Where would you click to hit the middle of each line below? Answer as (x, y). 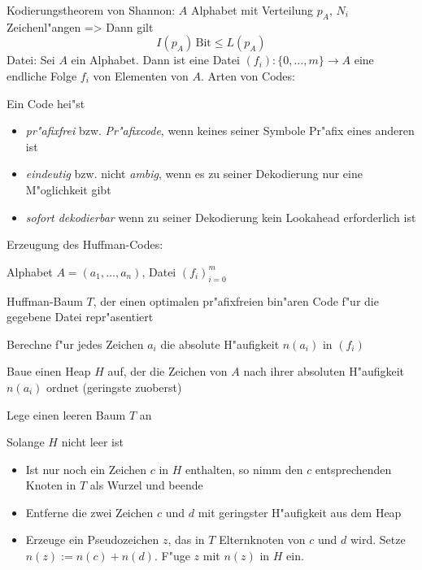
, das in (186, 540)
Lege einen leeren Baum (66, 414)
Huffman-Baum (45, 300)
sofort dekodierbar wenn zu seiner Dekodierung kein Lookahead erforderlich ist (221, 217)
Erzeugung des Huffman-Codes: (85, 244)
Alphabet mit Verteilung (252, 10)
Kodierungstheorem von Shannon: (91, 10)
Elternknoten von (262, 540)
